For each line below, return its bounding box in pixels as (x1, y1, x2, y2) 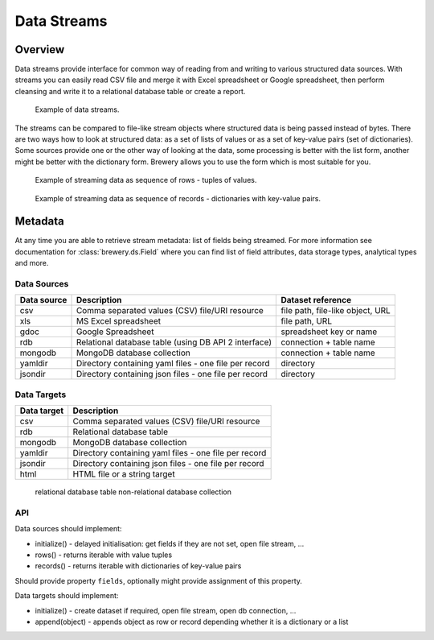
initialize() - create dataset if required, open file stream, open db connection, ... (35, 605, 297, 615)
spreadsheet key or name (280, 326, 378, 337)
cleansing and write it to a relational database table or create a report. (14, 86, 246, 96)
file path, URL (280, 316, 333, 327)
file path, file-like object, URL (280, 305, 391, 316)
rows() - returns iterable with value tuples (35, 550, 173, 559)
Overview (14, 43, 65, 56)
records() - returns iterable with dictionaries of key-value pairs (35, 561, 242, 571)
